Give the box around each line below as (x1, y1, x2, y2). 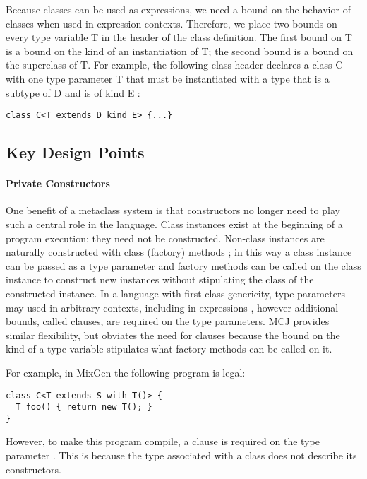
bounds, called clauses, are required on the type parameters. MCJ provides (6, 314, 330, 329)
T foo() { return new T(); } (16, 402, 152, 413)
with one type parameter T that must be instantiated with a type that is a (6, 71, 330, 85)
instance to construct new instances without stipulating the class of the (6, 272, 314, 287)
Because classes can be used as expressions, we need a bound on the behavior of (6, 2, 351, 16)
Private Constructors (6, 176, 110, 191)
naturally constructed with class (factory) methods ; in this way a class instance (6, 244, 352, 259)
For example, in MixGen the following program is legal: (6, 365, 246, 379)
